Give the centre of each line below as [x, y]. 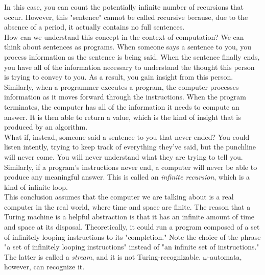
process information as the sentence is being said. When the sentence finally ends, [132, 56]
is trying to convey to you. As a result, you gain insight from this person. [119, 77]
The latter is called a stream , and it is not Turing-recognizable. [103, 256]
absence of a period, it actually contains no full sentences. [94, 27]
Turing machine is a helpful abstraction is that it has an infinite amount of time [129, 217]
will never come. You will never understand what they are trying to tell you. [124, 156]
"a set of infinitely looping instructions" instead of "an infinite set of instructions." [132, 247]
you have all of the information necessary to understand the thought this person [129, 67]
